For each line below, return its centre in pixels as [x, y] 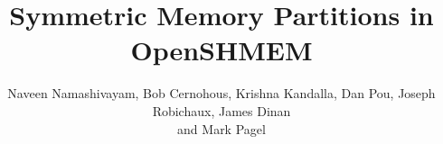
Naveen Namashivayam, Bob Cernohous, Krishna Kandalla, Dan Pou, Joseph [221, 93]
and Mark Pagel [221, 128]
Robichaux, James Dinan [221, 110]
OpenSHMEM [221, 50]
